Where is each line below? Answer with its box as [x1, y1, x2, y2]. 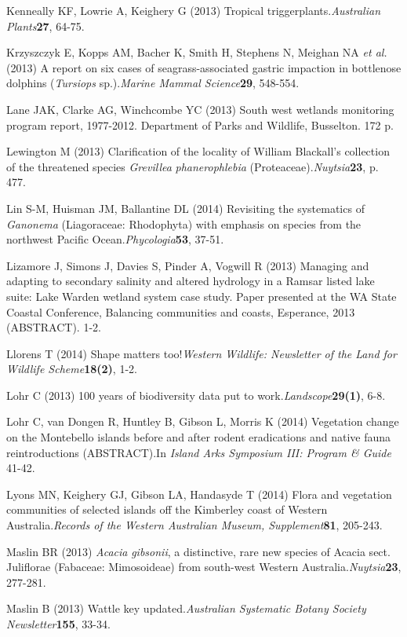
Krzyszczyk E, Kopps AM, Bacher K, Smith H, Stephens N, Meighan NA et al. [6, 44, 387, 60]
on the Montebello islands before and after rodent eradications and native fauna [6, 429, 391, 445]
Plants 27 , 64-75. [6, 17, 85, 34]
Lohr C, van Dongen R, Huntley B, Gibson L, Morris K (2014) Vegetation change [6, 413, 399, 430]
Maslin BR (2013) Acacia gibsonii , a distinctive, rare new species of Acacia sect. [6, 543, 391, 559]
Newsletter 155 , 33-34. [6, 616, 111, 632]
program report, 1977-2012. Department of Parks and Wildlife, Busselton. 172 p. [6, 116, 394, 133]
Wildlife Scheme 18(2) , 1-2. [6, 361, 137, 377]
